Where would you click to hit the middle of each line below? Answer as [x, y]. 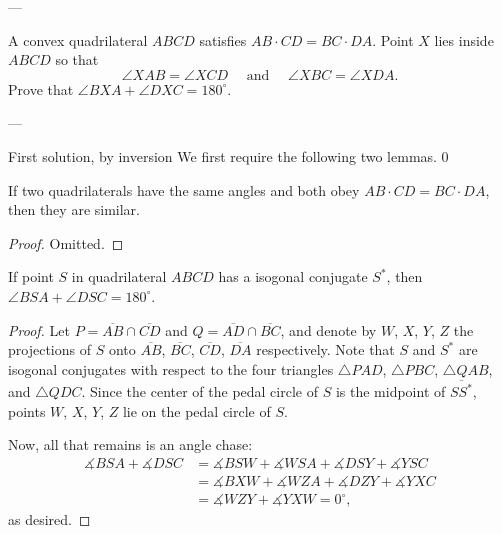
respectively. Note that [325, 349]
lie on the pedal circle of [196, 410]
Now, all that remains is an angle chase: [130, 444]
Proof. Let [39, 329]
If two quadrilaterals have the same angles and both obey [184, 189]
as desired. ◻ [49, 519]
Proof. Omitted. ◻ [66, 242]
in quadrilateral [119, 276]
